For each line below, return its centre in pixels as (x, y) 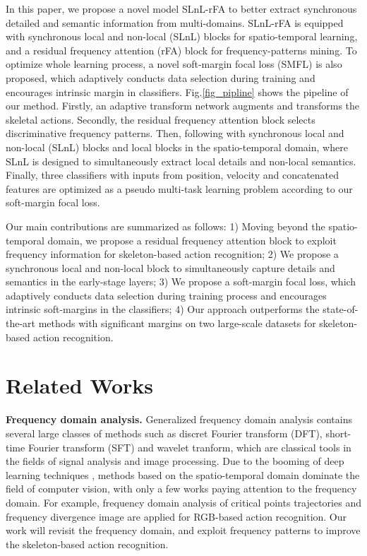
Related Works (80, 385)
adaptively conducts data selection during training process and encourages (166, 295)
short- (338, 433)
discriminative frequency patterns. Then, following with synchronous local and (175, 133)
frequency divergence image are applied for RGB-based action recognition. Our (176, 516)
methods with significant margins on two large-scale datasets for (177, 323)
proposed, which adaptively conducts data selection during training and (161, 77)
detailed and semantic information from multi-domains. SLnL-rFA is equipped (175, 22)
